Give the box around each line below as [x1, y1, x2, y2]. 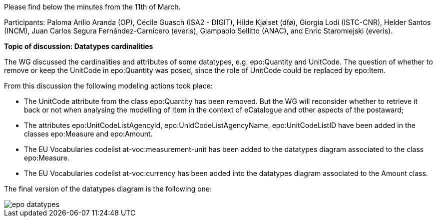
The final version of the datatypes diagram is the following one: [4, 184, 212, 193]
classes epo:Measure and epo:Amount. [24, 129, 153, 138]
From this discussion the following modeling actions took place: [4, 81, 213, 90]
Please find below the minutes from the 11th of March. [4, 2, 181, 11]
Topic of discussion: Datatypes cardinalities [4, 42, 153, 50]
